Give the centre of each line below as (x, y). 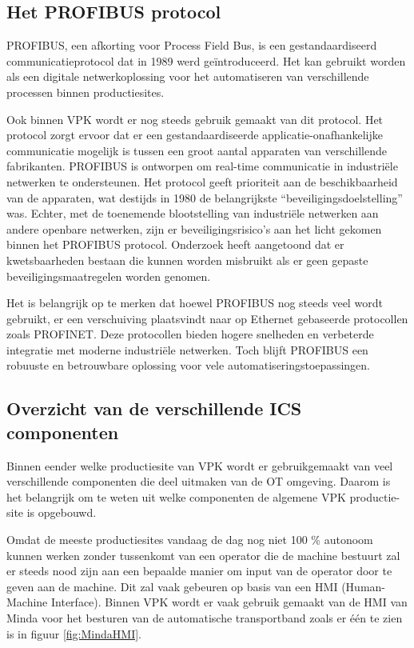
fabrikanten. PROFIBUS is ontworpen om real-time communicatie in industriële (202, 166)
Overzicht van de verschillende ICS (154, 408)
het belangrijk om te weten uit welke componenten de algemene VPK (176, 496)
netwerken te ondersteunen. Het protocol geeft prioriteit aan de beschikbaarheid (202, 181)
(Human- (364, 586)
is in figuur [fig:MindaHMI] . (74, 633)
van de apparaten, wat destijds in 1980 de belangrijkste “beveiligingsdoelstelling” (205, 197)
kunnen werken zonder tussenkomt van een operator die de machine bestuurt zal (203, 555)
